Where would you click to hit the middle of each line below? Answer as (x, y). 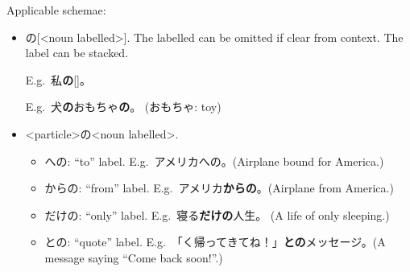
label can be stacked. (77, 53)
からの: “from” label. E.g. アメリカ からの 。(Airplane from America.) (219, 188)
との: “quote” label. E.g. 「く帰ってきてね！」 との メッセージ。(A (215, 242)
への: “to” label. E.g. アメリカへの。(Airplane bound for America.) (214, 161)
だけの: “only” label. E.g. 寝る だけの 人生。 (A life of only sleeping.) (217, 214)
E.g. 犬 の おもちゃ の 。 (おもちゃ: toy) (123, 107)
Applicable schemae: (56, 10)
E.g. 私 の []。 (58, 79)
